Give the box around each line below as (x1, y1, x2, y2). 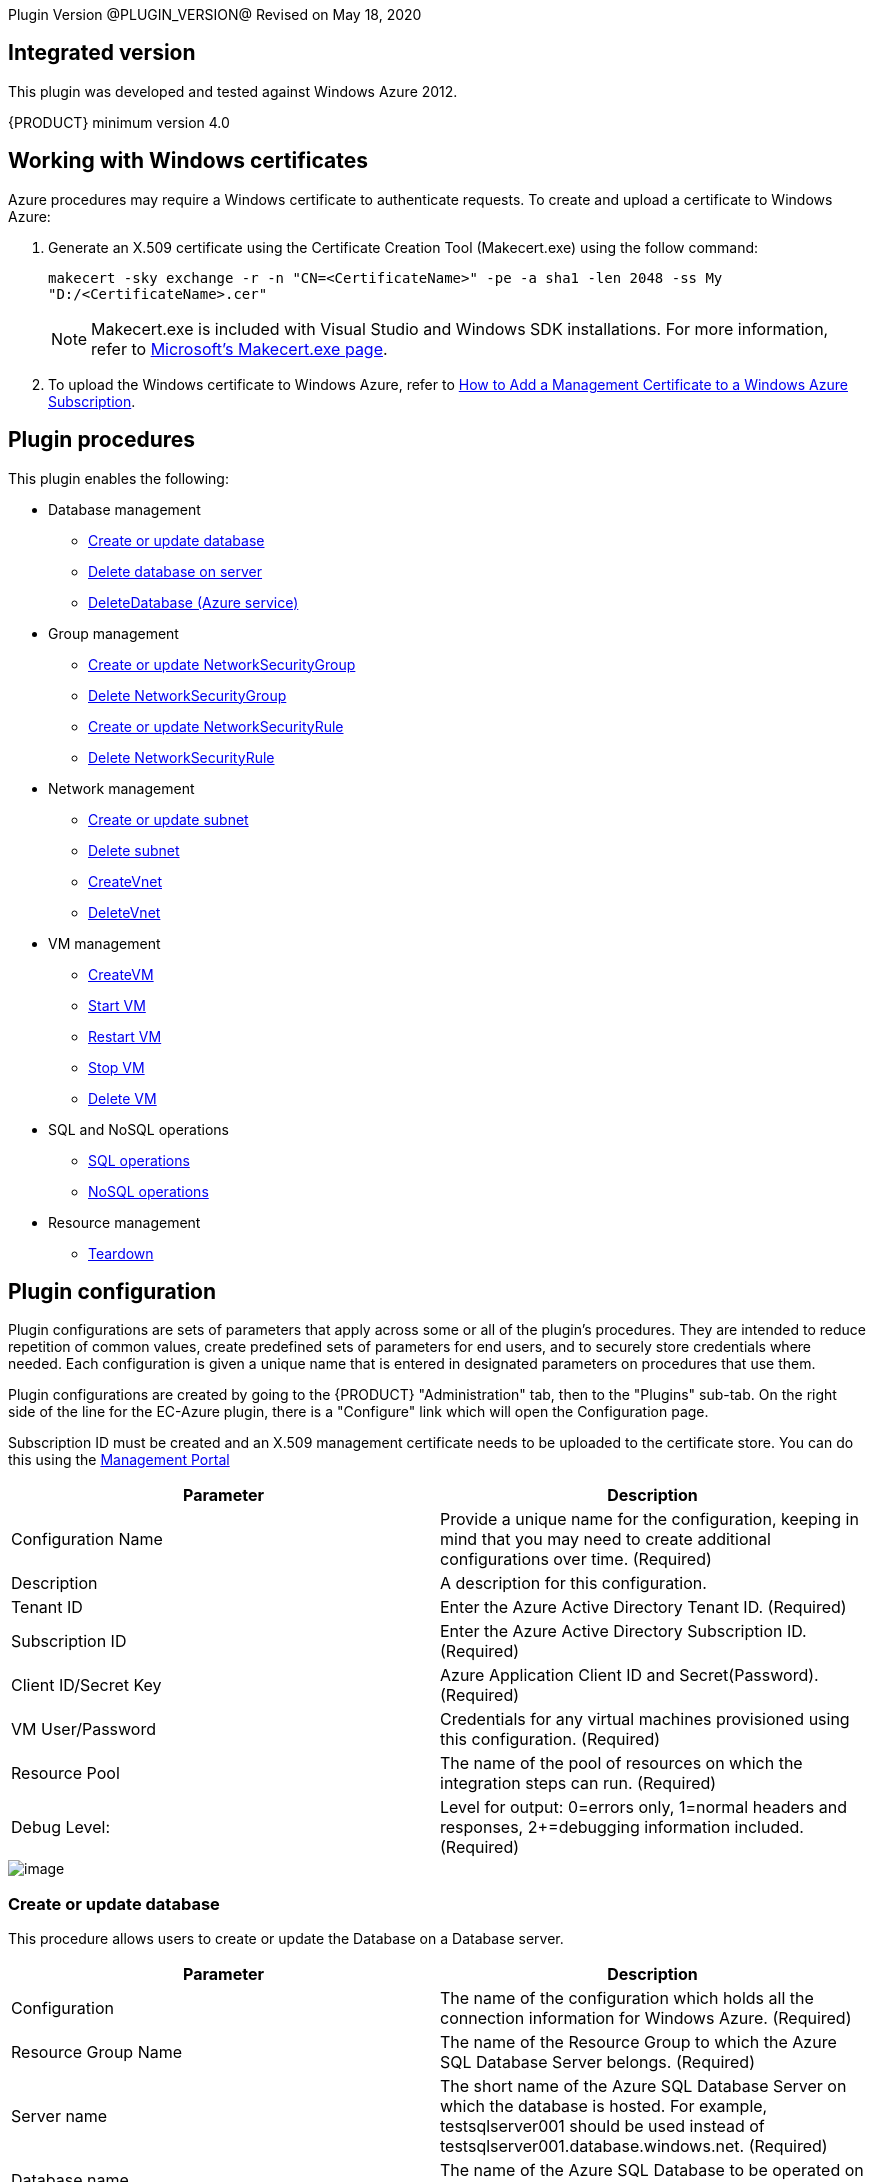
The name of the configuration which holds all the (440, 1988, 814, 2009)
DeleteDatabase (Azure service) (88, 593, 299, 611)
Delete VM (88, 1089, 157, 1107)
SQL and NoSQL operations (48, 1120, 229, 1138)
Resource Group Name (11, 2042, 183, 2063)
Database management (48, 500, 201, 518)
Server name (11, 2106, 108, 2127)
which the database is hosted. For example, (440, 2096, 768, 2117)
